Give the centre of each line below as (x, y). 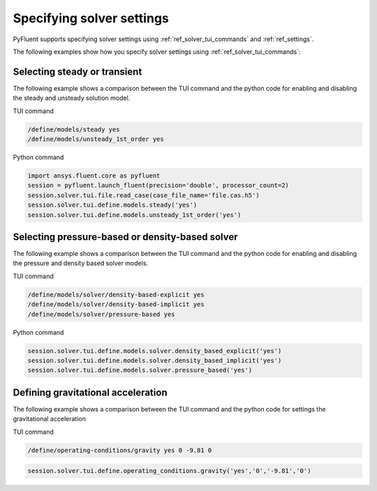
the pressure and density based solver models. (81, 263)
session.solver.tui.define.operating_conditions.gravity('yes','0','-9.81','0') (169, 471)
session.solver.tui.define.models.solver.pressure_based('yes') (140, 370)
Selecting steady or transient (77, 71)
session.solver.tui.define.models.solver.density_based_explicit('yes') (155, 351)
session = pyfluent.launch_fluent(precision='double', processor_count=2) (158, 186)
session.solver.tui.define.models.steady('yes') (112, 205)
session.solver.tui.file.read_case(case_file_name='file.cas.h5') (143, 195)
